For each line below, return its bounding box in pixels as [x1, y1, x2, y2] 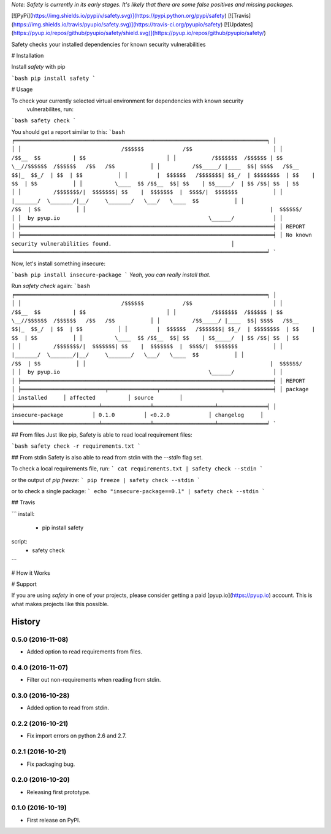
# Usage [11, 86, 33, 93]
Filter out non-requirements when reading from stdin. [26, 676, 161, 684]
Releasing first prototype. [26, 788, 91, 795]
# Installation [11, 52, 44, 59]
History [11, 616, 41, 626]
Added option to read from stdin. [26, 704, 110, 712]
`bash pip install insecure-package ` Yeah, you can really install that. [11, 271, 211, 278]
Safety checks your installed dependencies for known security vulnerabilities [11, 41, 206, 48]
